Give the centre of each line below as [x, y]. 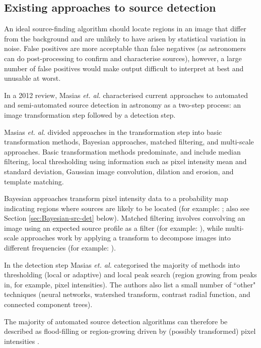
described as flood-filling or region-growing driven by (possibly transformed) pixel [130, 331]
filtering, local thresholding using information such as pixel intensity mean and [125, 161]
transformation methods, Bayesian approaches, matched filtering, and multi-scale [129, 142]
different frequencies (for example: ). [60, 248]
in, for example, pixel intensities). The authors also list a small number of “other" [130, 284]
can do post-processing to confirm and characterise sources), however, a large [123, 58]
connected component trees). [48, 304]
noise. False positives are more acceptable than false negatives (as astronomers [125, 48]
